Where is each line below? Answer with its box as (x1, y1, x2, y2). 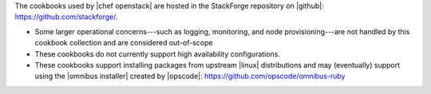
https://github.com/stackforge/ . (14, 12, 119, 22)
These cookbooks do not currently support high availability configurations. (34, 49, 281, 59)
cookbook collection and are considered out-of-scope (34, 38, 213, 48)
